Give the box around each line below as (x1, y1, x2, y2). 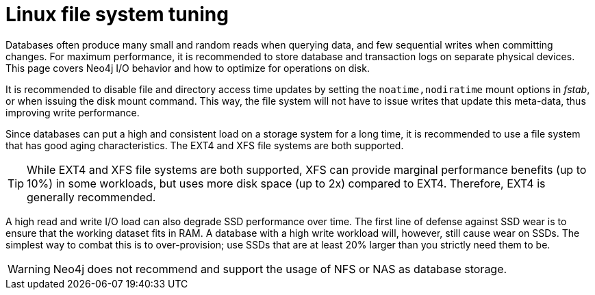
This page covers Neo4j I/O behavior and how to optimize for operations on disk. (5, 62, 370, 74)
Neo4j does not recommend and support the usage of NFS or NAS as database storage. (53, 261, 507, 276)
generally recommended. (27, 190, 156, 204)
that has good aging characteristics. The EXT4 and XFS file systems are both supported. (5, 139, 404, 151)
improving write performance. (5, 106, 140, 118)
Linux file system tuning (5, 3, 229, 26)
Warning (8, 261, 51, 276)
